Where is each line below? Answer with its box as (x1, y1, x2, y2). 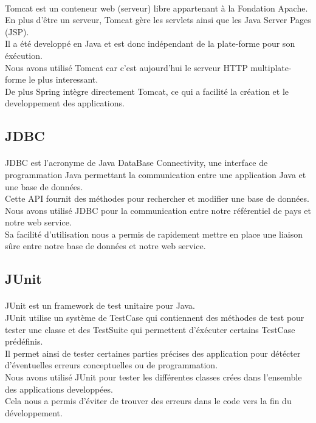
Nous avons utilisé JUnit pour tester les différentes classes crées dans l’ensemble (5, 371, 302, 383)
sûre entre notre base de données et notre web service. (5, 239, 206, 252)
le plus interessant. (29, 73, 98, 86)
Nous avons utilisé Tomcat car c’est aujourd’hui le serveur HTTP (5, 61, 248, 74)
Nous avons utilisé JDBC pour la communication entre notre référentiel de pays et (5, 204, 311, 216)
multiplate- (250, 61, 292, 74)
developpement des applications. (5, 97, 125, 109)
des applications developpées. (5, 382, 113, 395)
